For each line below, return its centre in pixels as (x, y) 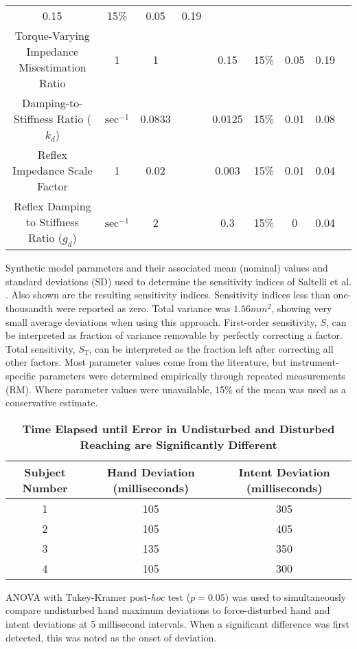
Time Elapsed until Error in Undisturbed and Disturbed (178, 428)
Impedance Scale (53, 170)
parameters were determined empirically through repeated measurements (192, 375)
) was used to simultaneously (286, 596)
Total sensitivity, (41, 348)
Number (45, 487)
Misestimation (53, 67)
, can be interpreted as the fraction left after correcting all (211, 348)
